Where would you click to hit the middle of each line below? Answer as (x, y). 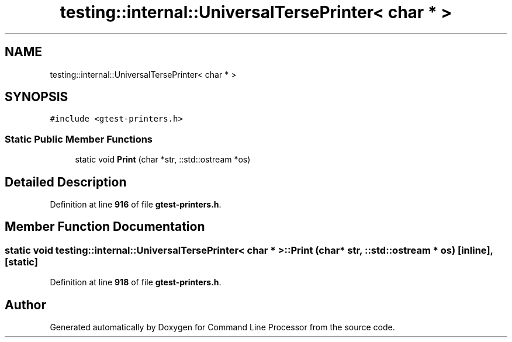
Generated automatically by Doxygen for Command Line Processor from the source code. (222, 327)
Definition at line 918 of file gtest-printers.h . (136, 282)
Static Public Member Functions (79, 139)
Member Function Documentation (105, 227)
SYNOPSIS (37, 97)
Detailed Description (66, 182)
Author (25, 305)
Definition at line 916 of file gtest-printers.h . (136, 205)
